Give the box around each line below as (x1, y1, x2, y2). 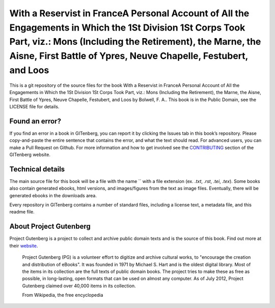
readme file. (9, 209, 35, 215)
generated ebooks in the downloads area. (9, 192, 97, 198)
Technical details (9, 165, 65, 173)
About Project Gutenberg (9, 222, 91, 231)
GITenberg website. (9, 151, 51, 158)
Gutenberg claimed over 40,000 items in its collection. (22, 283, 136, 289)
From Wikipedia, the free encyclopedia (22, 292, 103, 298)
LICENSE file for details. (9, 103, 60, 109)
